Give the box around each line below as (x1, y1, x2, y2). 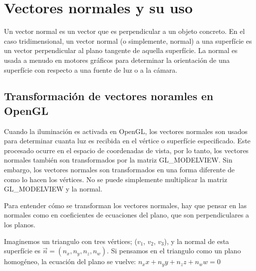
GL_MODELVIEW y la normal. (4, 184, 102, 194)
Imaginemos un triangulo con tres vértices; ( (4, 236, 137, 246)
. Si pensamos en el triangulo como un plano (107, 245, 241, 256)
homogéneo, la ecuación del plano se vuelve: (4, 256, 136, 267)
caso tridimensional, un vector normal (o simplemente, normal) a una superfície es (4, 35, 252, 46)
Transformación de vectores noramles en (4, 88, 214, 104)
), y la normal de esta (164, 236, 229, 246)
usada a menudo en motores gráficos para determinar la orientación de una (4, 54, 230, 65)
